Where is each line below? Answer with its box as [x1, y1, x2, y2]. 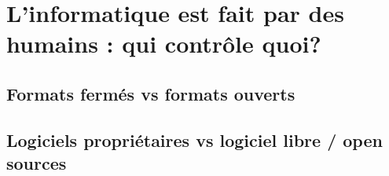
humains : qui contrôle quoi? [6, 27, 321, 60]
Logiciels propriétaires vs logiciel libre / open [6, 127, 383, 152]
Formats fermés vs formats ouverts [6, 81, 295, 105]
